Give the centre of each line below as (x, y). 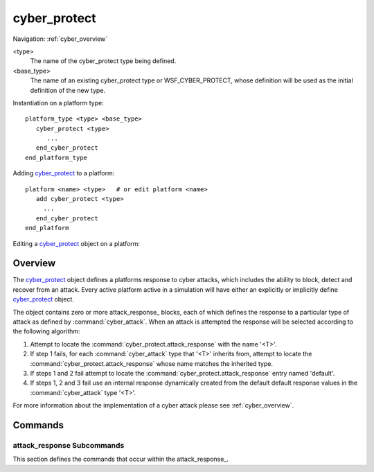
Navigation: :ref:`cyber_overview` (60, 39)
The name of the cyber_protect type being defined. (103, 61)
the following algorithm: (46, 331)
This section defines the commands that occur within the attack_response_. (121, 459)
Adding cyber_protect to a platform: (64, 173)
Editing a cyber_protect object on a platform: (77, 243)
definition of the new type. (68, 90)
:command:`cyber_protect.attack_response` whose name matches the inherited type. (152, 363)
